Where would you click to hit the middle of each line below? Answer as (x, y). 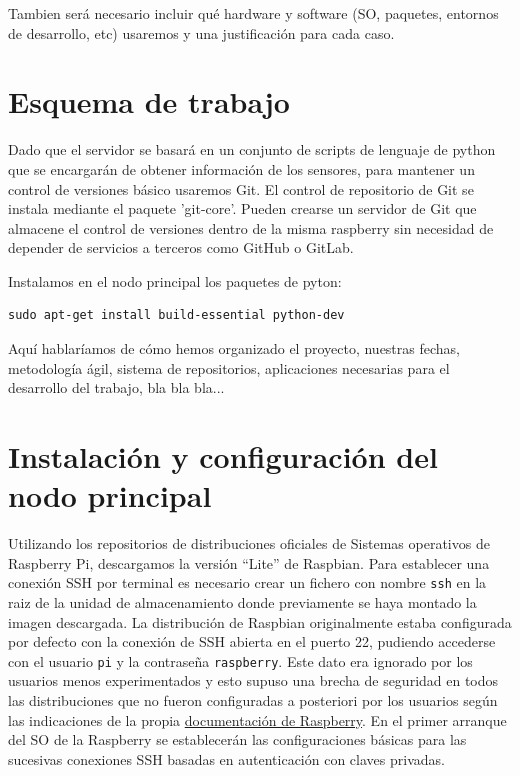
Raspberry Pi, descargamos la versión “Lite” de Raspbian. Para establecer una (249, 562)
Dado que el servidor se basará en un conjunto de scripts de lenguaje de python (252, 149)
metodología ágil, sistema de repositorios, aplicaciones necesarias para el (229, 367)
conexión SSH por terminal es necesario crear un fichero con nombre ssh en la (247, 582)
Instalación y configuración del (223, 456)
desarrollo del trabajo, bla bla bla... (116, 387)
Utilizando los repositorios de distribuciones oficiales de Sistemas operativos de (249, 543)
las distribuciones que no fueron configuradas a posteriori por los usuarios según (253, 700)
